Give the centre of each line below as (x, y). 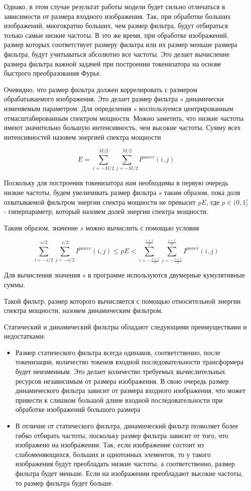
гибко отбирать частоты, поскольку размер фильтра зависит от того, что (122, 435)
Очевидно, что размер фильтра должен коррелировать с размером (101, 89)
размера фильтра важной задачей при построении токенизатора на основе (113, 63)
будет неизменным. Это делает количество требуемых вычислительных (120, 371)
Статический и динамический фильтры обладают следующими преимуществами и (125, 326)
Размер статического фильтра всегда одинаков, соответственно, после (118, 352)
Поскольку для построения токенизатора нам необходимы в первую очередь (116, 183)
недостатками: (25, 336)
